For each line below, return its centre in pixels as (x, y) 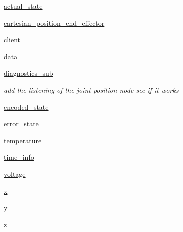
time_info (19, 157)
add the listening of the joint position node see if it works (91, 90)
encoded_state (26, 107)
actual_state (23, 6)
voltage (15, 173)
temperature (23, 140)
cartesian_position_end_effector (54, 23)
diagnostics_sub (29, 73)
